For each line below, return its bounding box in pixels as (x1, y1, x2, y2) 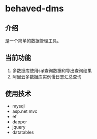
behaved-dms (5, 3, 64, 14)
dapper (12, 119, 27, 125)
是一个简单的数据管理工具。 (5, 38, 62, 43)
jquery (12, 124, 26, 130)
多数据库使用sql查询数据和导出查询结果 (12, 68, 92, 73)
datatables (12, 129, 34, 135)
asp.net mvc (12, 108, 38, 114)
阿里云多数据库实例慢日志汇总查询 (12, 73, 82, 79)
